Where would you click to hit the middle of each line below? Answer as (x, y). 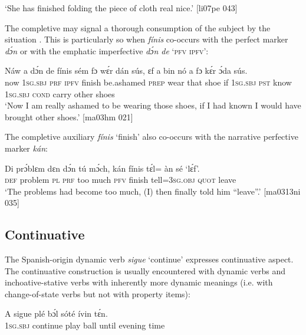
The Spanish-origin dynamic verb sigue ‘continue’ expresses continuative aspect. (149, 259)
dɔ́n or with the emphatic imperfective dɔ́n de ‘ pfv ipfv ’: (107, 50)
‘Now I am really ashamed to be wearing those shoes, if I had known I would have (153, 105)
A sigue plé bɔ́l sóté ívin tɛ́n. (56, 313)
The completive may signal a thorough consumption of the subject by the (138, 27)
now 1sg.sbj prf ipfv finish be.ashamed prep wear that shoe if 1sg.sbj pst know (148, 82)
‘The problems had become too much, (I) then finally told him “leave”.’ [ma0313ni (153, 191)
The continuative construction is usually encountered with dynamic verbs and (145, 270)
